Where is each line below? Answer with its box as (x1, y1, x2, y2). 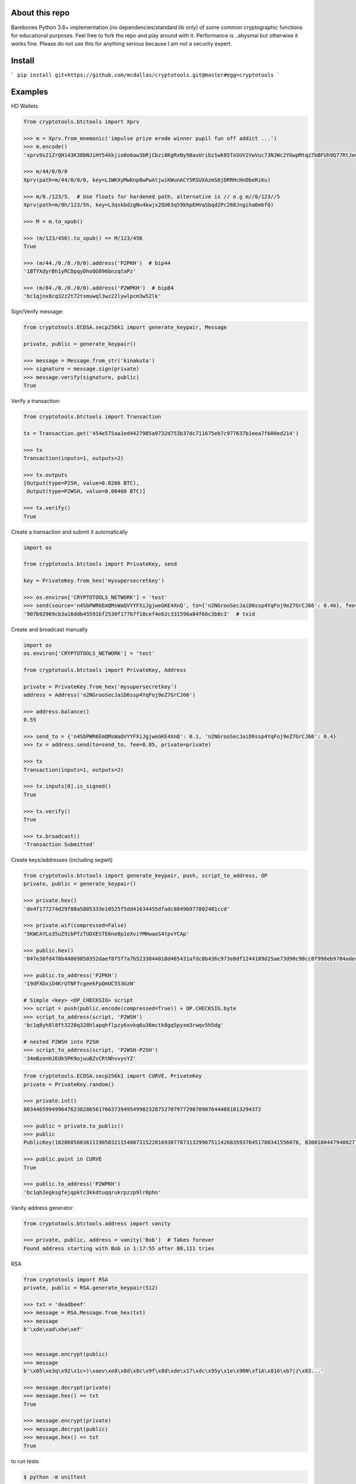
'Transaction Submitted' (23, 841, 96, 848)
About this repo (11, 8, 70, 18)
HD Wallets (11, 103, 39, 110)
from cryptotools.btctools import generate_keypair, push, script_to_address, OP (23, 873, 268, 879)
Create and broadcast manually (11, 626, 88, 633)
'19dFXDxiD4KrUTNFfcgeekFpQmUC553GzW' (23, 980, 136, 987)
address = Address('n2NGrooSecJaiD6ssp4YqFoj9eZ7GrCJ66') (23, 692, 196, 699)
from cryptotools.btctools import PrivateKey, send (23, 561, 177, 567)
